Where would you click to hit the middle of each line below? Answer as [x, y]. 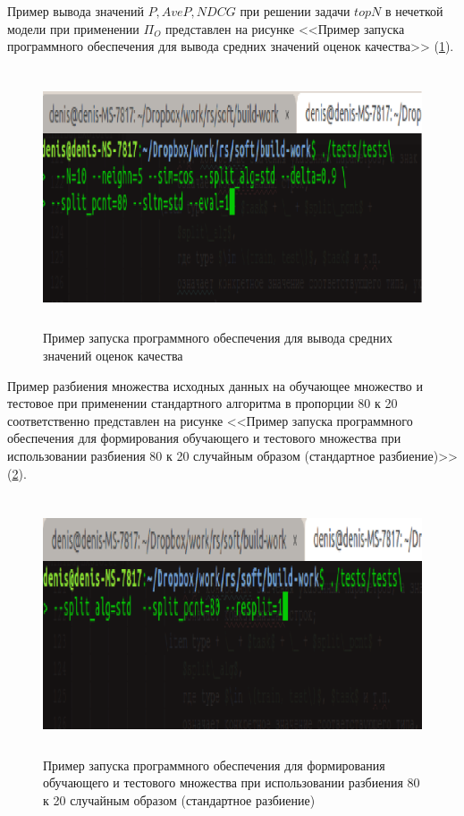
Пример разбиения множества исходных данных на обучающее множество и [215, 385]
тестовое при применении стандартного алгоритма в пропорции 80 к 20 [202, 403]
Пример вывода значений [76, 11]
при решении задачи [295, 11]
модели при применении [73, 28]
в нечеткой [414, 11]
